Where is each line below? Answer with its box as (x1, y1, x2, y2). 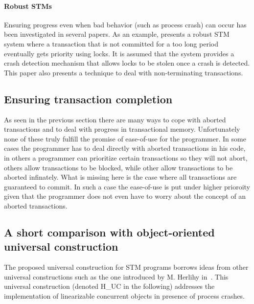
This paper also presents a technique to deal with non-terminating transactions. (4, 67, 243, 77)
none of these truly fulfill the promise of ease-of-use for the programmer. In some (4, 133, 246, 143)
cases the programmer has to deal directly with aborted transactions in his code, (4, 143, 246, 153)
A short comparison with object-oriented (4, 224, 215, 239)
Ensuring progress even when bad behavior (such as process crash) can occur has (4, 19, 247, 29)
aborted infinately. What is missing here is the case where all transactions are (4, 172, 237, 182)
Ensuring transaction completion (4, 91, 173, 106)
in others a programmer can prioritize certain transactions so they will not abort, (4, 152, 248, 163)
